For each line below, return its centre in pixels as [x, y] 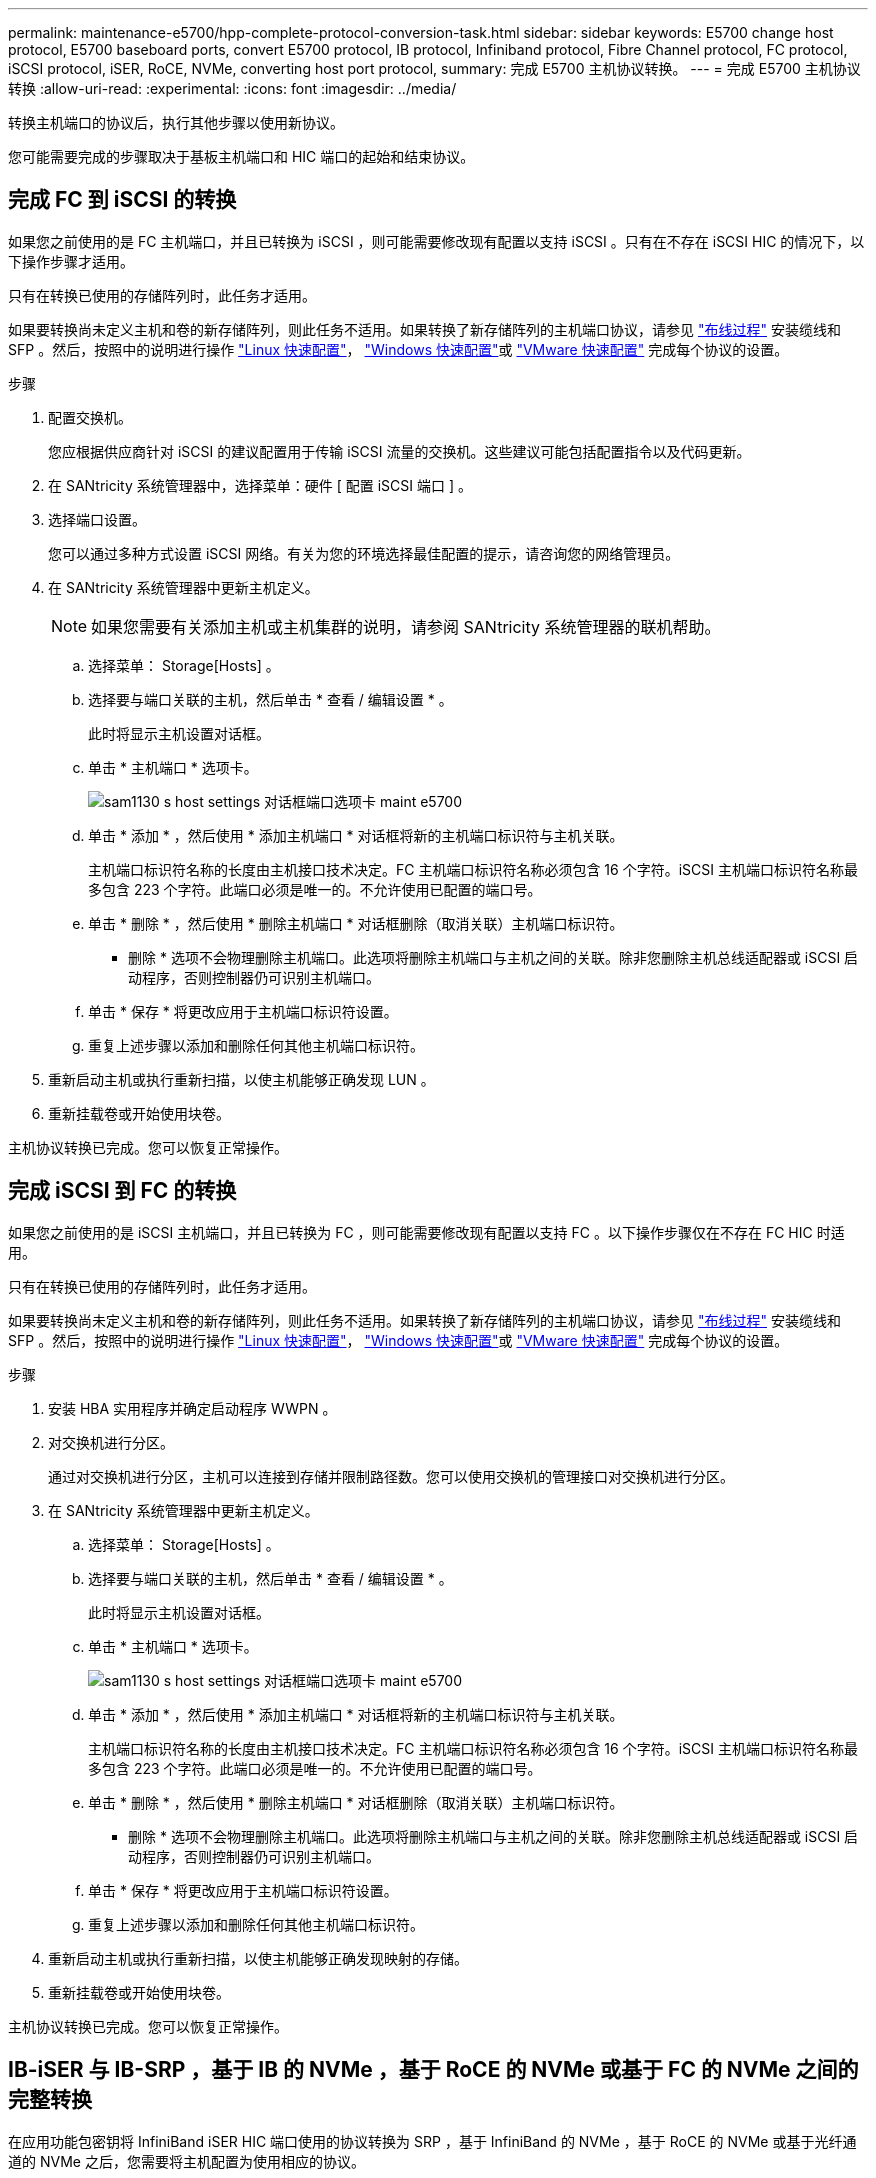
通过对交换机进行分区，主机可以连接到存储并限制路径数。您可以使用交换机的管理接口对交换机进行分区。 [391, 1476]
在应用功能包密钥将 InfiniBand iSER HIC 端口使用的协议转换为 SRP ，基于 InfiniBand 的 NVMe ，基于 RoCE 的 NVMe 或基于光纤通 [432, 2141]
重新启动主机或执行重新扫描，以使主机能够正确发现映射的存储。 [258, 1958]
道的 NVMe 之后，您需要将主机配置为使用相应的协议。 [186, 2161]
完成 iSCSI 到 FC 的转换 [122, 1191]
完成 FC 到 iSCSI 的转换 [122, 200]
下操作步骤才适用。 [71, 261]
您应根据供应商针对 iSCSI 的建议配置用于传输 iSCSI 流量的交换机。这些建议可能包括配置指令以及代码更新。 [399, 451]
